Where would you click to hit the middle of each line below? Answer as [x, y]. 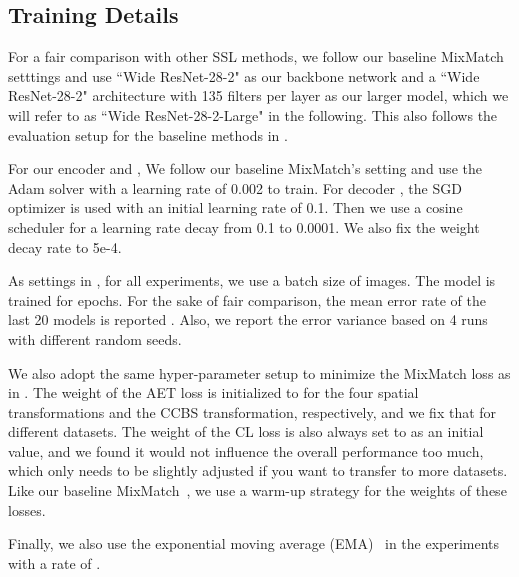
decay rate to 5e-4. [65, 246]
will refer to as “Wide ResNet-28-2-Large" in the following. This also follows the [253, 114]
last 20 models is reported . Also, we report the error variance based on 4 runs [248, 319]
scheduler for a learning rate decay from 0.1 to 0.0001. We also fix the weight [244, 226]
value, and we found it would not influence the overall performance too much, [246, 450]
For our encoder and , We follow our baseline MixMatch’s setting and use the [245, 168]
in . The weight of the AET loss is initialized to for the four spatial [213, 392]
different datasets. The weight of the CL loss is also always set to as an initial [246, 431]
